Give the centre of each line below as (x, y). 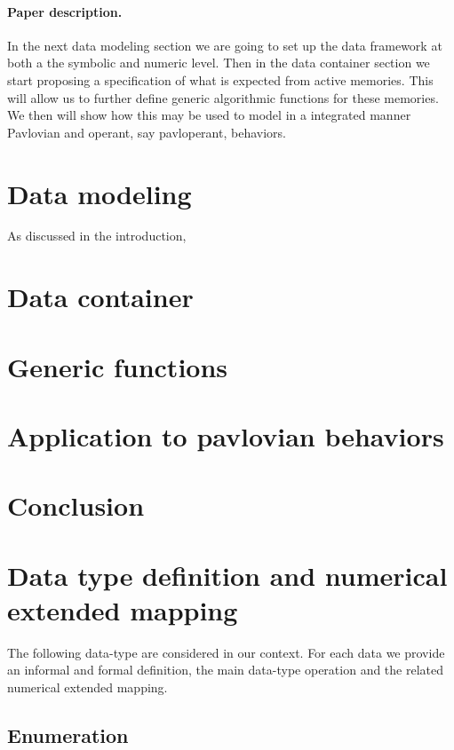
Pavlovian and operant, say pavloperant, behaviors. (147, 132)
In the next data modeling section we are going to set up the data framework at (225, 45)
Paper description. (65, 11)
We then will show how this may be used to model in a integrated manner (209, 115)
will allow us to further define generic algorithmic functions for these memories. (223, 97)
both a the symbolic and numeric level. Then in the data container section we (219, 63)
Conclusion (76, 505)
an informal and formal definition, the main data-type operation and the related (226, 670)
